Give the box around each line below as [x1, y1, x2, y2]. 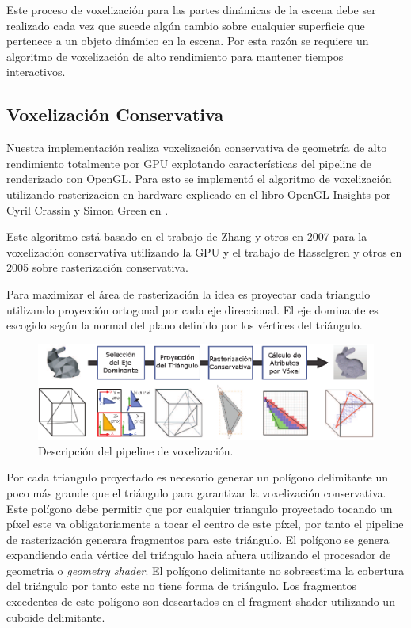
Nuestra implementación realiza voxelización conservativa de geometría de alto [6, 139, 387, 156]
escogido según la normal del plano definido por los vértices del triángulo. [6, 317, 363, 333]
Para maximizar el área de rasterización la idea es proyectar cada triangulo [6, 285, 371, 302]
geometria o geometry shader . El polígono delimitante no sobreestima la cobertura [6, 561, 405, 578]
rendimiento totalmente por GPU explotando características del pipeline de [6, 154, 372, 171]
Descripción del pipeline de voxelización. [38, 442, 234, 459]
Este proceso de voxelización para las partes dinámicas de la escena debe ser [6, 2, 376, 17]
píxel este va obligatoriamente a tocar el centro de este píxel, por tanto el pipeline [6, 516, 404, 532]
